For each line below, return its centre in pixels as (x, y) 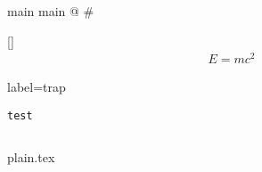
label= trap (37, 87)
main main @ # (51, 11)
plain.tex (31, 156)
